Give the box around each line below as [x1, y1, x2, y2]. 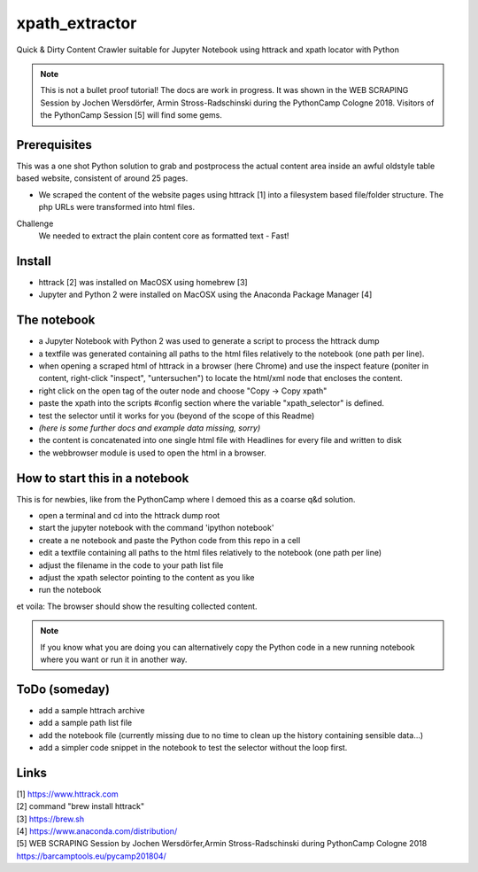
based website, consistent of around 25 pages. [16, 173, 189, 183]
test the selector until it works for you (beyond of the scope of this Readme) [38, 410, 315, 421]
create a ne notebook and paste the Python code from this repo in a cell [38, 534, 301, 545]
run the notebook [38, 585, 102, 596]
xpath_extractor [16, 13, 137, 33]
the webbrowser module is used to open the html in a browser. [38, 448, 267, 458]
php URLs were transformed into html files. [38, 202, 195, 213]
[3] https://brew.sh [16, 814, 84, 824]
